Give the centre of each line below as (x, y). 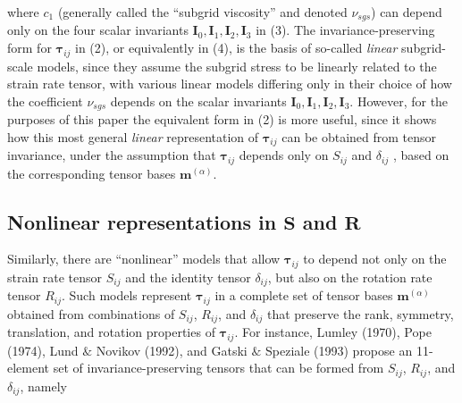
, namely (43, 386)
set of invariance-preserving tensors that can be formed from (218, 368)
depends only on (284, 155)
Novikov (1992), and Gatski (172, 350)
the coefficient (45, 101)
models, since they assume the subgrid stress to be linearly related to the (237, 66)
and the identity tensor (188, 277)
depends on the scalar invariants (198, 101)
